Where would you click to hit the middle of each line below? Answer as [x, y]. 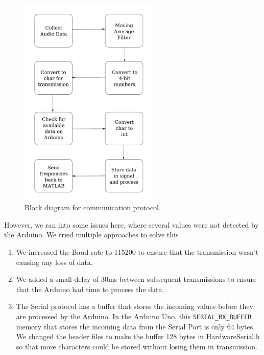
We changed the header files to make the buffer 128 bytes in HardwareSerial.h [138, 336]
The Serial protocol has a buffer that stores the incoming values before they [135, 306]
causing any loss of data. [54, 262]
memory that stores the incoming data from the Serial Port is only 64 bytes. [136, 326]
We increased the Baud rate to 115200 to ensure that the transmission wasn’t [137, 252]
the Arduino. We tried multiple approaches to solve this [91, 235]
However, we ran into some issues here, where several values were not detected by [131, 224]
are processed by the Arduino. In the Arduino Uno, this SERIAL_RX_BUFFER [134, 316]
